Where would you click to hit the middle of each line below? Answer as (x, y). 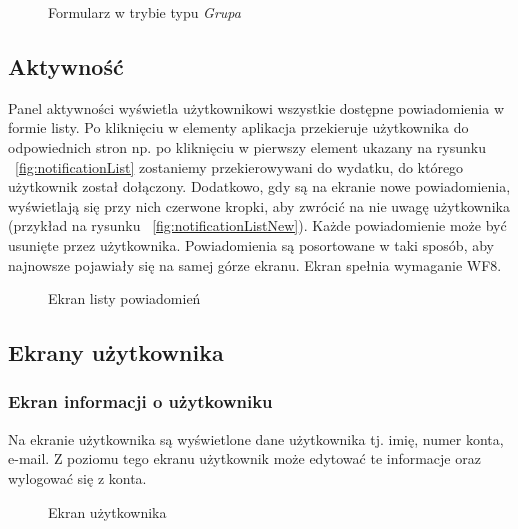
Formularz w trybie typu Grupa (144, 12)
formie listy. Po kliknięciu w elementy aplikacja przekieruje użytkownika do (238, 127)
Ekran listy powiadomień (124, 298)
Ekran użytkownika (107, 511)
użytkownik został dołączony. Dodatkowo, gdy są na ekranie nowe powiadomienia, (259, 186)
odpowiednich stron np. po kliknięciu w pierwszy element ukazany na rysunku (247, 146)
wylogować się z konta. (77, 477)
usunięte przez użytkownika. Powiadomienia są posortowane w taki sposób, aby (251, 244)
